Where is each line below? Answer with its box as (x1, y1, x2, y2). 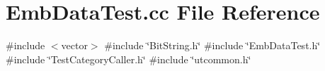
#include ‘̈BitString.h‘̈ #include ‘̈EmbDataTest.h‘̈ (104, 38, 321, 53)
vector (61, 38, 88, 53)
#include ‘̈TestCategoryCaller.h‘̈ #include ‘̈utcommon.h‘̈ (6, 51, 251, 66)
